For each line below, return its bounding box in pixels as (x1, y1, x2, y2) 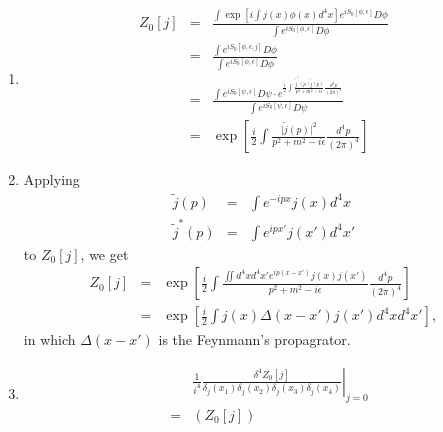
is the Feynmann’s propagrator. (158, 329, 351, 350)
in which (23, 329, 76, 350)
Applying (23, 169, 80, 190)
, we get (80, 243, 129, 264)
